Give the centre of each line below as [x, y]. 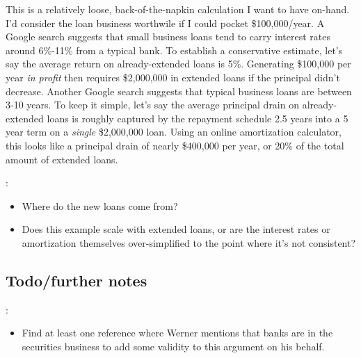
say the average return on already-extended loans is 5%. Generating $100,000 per [178, 64]
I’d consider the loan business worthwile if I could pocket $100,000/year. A [165, 23]
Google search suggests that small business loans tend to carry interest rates [168, 36]
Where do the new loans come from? [100, 205]
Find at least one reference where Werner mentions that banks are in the [177, 333]
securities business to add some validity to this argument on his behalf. [173, 346]
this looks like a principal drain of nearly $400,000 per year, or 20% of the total [175, 145]
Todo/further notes [77, 280]
